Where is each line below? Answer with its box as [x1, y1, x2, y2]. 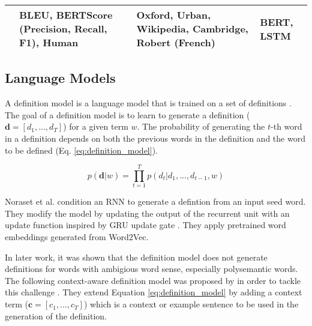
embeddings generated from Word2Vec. [5, 231, 149, 243]
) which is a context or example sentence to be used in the [83, 298, 299, 310]
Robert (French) [136, 35, 215, 49]
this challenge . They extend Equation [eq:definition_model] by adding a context [5, 286, 302, 298]
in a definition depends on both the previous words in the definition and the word [5, 131, 305, 144]
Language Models [5, 68, 116, 87]
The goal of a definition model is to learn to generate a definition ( [5, 108, 250, 121]
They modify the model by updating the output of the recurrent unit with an [5, 207, 290, 219]
